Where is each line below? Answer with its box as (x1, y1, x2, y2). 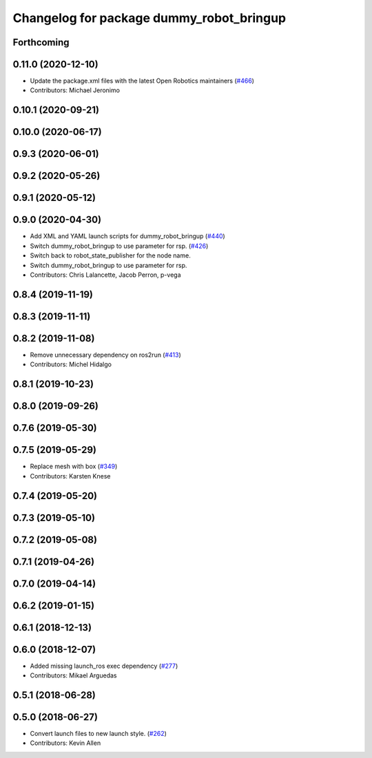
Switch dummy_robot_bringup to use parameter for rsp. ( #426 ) (30, 242, 209, 250)
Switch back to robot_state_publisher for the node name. (30, 251, 191, 260)
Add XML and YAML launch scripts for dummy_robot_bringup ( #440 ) (30, 232, 225, 240)
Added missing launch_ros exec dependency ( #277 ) (30, 662, 178, 670)
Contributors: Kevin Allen (30, 739, 101, 747)
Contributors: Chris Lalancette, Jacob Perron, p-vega (30, 271, 181, 279)
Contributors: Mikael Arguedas (30, 671, 117, 680)
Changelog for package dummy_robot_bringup (12, 10, 287, 25)
